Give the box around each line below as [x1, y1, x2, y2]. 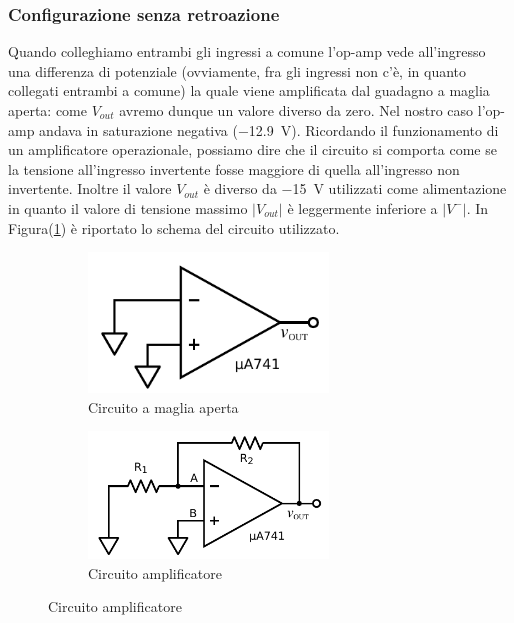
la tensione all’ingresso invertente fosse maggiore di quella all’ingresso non [8, 158, 460, 179]
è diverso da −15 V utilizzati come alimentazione [203, 178, 507, 199]
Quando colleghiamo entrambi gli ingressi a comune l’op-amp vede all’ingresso [8, 41, 486, 62]
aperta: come [8, 100, 87, 120]
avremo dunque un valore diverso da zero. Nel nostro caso [119, 100, 474, 120]
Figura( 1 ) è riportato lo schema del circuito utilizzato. [8, 217, 340, 238]
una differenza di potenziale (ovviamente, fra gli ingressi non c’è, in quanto [8, 60, 467, 81]
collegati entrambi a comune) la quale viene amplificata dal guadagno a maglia [8, 80, 490, 101]
